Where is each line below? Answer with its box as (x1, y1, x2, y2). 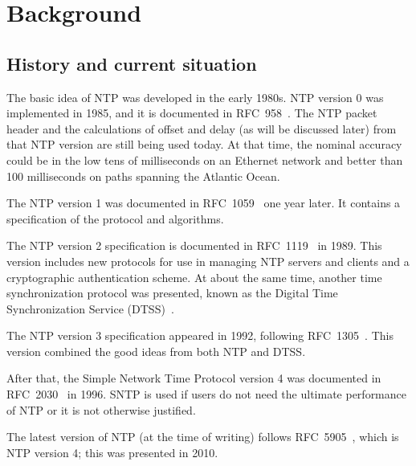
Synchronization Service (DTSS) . (6, 300, 174, 317)
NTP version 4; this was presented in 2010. (6, 444, 218, 460)
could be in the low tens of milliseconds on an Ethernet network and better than (6, 151, 403, 168)
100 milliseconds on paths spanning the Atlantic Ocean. (6, 167, 280, 184)
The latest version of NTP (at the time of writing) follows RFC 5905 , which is (6, 428, 399, 445)
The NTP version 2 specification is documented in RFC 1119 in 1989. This (6, 237, 382, 254)
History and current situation (6, 51, 257, 76)
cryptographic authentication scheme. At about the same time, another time (6, 268, 382, 285)
